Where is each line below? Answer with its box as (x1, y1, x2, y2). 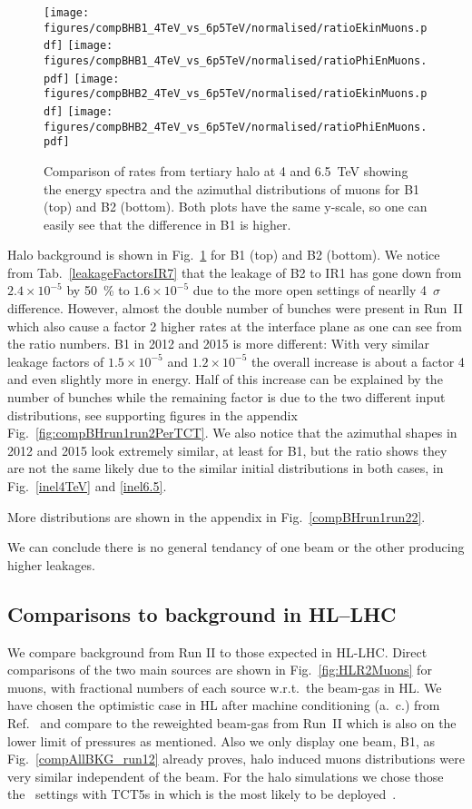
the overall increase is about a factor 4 (251, 351, 465, 370)
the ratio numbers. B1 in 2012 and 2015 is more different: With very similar (7, 334, 429, 353)
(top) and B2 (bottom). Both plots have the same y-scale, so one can (44, 197, 428, 216)
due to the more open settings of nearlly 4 (192, 281, 428, 300)
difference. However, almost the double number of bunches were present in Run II (7, 299, 463, 318)
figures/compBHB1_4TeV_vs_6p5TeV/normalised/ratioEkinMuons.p (44, 21, 428, 35)
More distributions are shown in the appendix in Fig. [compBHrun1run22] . (7, 507, 426, 526)
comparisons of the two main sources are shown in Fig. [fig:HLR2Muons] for (7, 660, 432, 679)
